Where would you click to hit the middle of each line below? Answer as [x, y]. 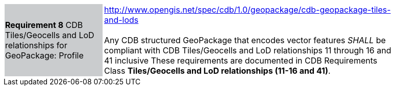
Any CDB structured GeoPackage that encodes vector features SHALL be [245, 40]
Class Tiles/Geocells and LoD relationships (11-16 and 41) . [217, 71]
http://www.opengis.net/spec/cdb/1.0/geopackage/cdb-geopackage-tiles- [248, 10]
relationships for [36, 45]
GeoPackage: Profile [44, 55]
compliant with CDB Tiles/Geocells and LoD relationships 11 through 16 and [248, 50]
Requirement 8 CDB [44, 25]
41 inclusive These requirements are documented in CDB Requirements [241, 61]
